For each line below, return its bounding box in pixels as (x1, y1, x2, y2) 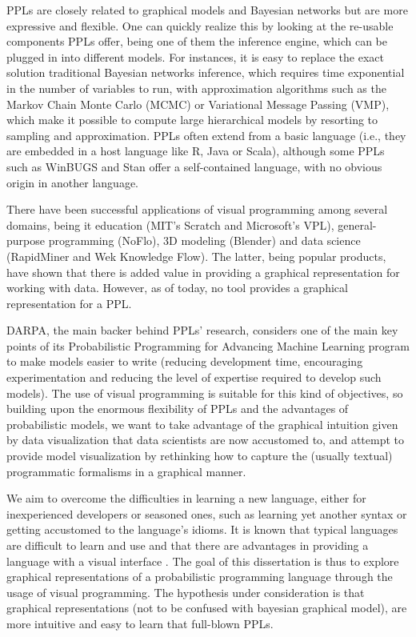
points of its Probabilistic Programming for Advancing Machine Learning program (6, 337, 410, 354)
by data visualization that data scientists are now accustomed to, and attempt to (6, 431, 405, 448)
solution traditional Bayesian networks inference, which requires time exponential (6, 64, 405, 81)
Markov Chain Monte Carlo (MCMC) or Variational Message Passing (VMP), (6, 95, 390, 112)
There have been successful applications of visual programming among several (6, 201, 388, 218)
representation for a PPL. (6, 294, 132, 311)
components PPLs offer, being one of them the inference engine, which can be (6, 33, 388, 50)
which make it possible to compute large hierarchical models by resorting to (6, 111, 378, 128)
